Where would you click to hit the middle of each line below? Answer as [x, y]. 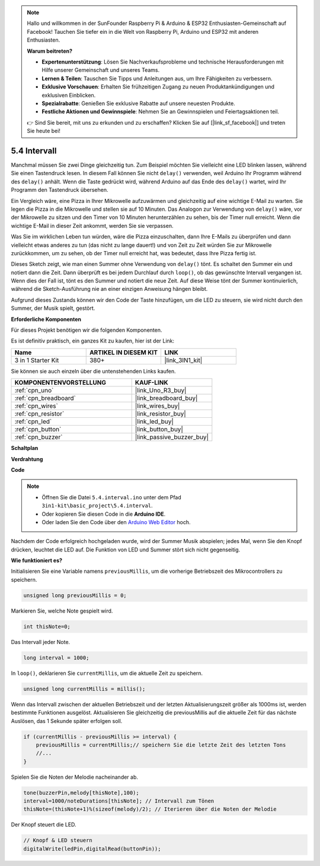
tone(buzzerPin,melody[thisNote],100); [81, 793]
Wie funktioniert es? [36, 560]
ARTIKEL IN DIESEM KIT [124, 352]
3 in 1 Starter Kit [37, 360]
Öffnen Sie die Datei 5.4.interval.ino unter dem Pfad [112, 497]
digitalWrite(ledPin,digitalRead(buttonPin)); [92, 848]
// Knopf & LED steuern [58, 840]
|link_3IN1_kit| [183, 360]
